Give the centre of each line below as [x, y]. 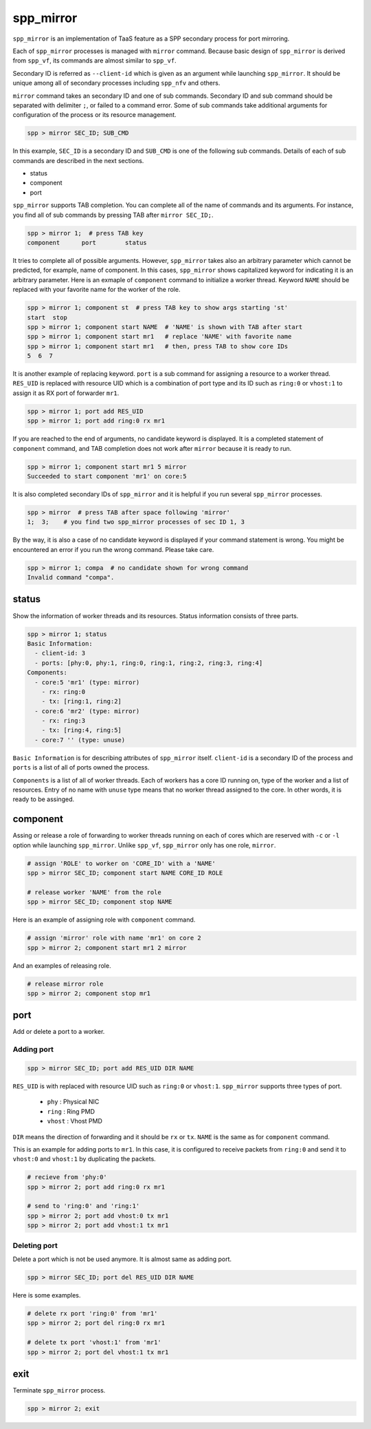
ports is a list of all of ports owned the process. [81, 768]
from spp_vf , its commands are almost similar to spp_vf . [94, 61]
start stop [47, 317]
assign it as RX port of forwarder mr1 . [66, 393]
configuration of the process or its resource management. [94, 115]
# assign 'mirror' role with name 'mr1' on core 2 [114, 938]
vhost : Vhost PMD [75, 1121]
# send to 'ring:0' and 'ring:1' [83, 1206]
